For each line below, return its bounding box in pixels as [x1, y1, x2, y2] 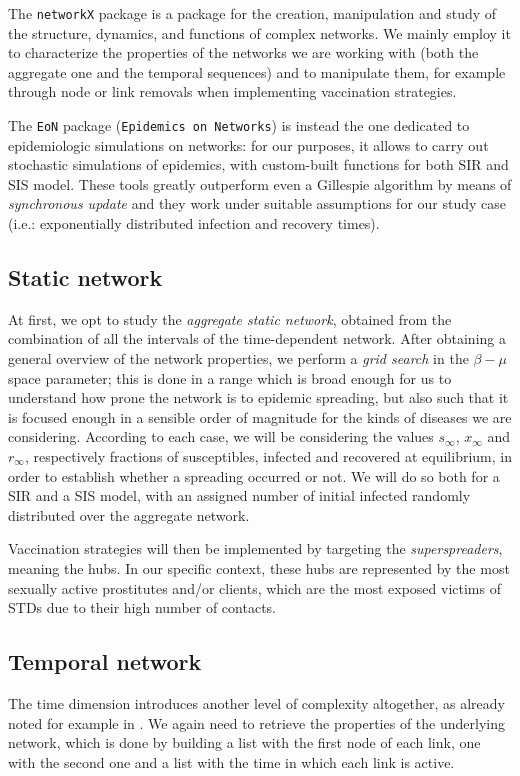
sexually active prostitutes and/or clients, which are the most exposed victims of [8, 577, 501, 598]
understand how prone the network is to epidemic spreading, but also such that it [8, 387, 509, 408]
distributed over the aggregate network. [8, 504, 250, 525]
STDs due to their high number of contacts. [8, 597, 276, 618]
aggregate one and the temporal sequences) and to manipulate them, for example [8, 61, 506, 82]
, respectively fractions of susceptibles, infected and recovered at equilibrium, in [24, 446, 512, 467]
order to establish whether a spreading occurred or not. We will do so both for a [8, 465, 500, 486]
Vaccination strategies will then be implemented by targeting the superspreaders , [8, 538, 503, 559]
